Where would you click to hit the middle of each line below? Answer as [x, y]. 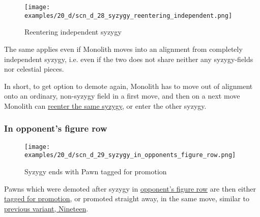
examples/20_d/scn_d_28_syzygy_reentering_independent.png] [128, 15]
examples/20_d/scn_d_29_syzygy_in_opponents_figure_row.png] [130, 155]
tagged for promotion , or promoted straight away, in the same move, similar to [127, 198]
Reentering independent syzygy [73, 32]
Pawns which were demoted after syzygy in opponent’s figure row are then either [130, 188]
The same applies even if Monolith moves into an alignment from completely [123, 49]
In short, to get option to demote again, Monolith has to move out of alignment [128, 86]
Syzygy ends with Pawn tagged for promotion [96, 171]
